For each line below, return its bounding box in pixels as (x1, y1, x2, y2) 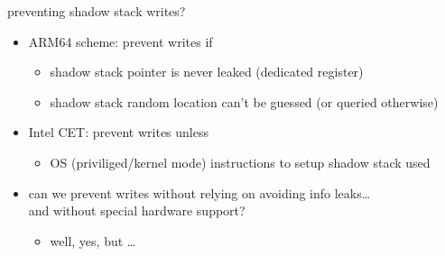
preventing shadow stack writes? (7, 2, 186, 20)
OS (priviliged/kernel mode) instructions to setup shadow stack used (50, 152, 431, 171)
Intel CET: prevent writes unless (28, 123, 209, 142)
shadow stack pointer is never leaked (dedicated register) (50, 62, 364, 81)
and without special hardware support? (28, 201, 246, 220)
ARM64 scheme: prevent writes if (28, 32, 213, 50)
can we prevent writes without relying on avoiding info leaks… (28, 183, 371, 202)
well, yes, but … (50, 231, 136, 250)
